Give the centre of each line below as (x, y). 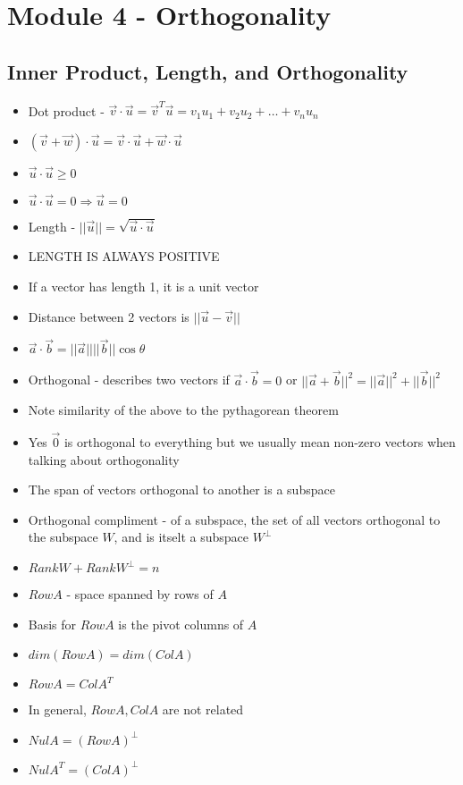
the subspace (63, 537)
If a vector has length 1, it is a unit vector (143, 287)
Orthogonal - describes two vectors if (129, 380)
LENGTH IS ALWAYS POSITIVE (124, 256)
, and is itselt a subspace (181, 537)
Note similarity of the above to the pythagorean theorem (183, 410)
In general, (57, 709)
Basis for (52, 624)
